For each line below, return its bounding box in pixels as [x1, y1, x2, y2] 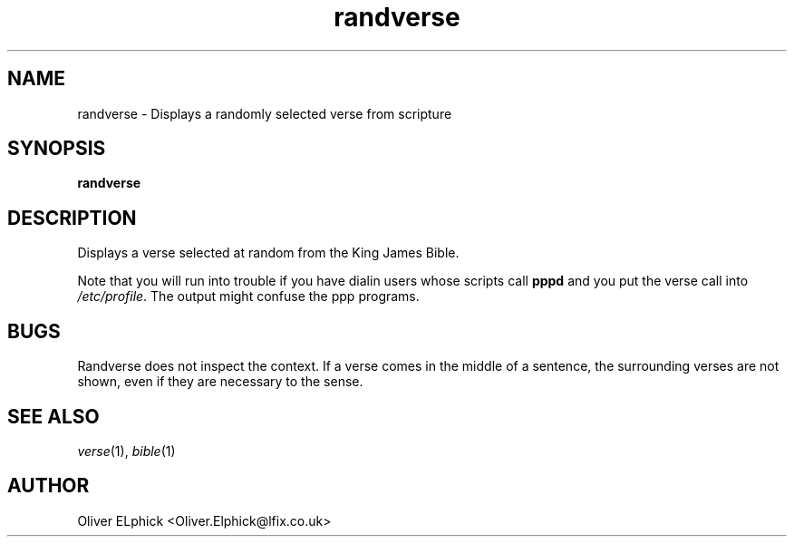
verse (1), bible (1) [77, 442, 176, 459]
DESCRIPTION [7, 206, 137, 229]
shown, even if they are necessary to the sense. [77, 374, 363, 390]
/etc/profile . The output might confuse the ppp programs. [77, 288, 420, 305]
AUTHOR [7, 474, 90, 498]
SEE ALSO [7, 404, 100, 428]
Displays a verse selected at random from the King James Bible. [77, 245, 460, 261]
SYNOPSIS [7, 137, 106, 160]
